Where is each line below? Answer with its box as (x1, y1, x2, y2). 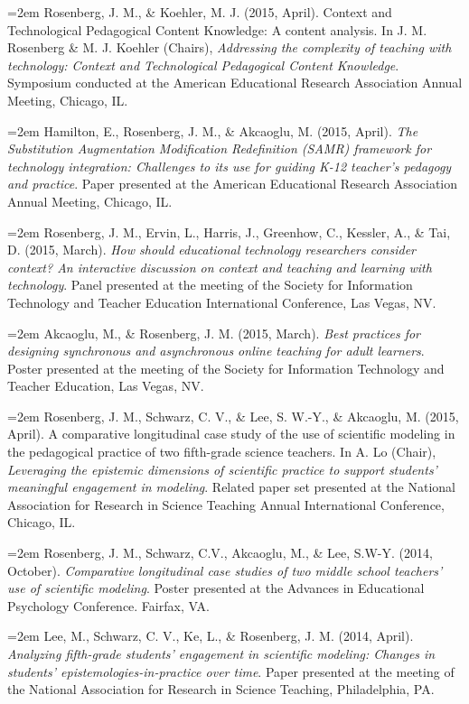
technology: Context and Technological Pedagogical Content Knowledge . (7, 55, 399, 74)
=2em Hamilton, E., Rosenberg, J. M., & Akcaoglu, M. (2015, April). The (7, 121, 418, 140)
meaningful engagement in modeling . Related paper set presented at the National (7, 477, 455, 496)
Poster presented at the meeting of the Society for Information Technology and (7, 358, 445, 377)
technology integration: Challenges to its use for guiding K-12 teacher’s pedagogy (7, 156, 452, 175)
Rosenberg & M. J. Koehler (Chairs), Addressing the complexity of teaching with (7, 38, 452, 57)
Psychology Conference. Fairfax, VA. (7, 596, 210, 615)
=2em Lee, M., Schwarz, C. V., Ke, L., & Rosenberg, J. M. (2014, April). (7, 626, 414, 645)
